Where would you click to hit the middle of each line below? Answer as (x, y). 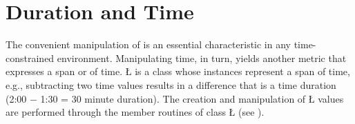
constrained (30, 58)
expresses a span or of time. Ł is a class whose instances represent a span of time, (178, 71)
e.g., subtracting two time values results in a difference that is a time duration (171, 84)
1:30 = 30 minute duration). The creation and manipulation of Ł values (192, 98)
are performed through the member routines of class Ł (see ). (135, 112)
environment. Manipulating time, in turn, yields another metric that (202, 58)
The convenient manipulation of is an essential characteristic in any (148, 44)
